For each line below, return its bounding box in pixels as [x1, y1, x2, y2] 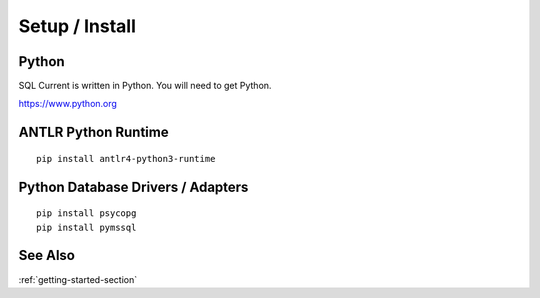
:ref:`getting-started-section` [18, 273, 138, 285]
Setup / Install [18, 15, 137, 37]
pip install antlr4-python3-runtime [36, 153, 216, 164]
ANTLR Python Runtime [18, 124, 169, 141]
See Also [18, 247, 75, 264]
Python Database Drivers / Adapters [18, 178, 249, 195]
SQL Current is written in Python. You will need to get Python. [18, 80, 272, 92]
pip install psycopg [36, 208, 137, 219]
